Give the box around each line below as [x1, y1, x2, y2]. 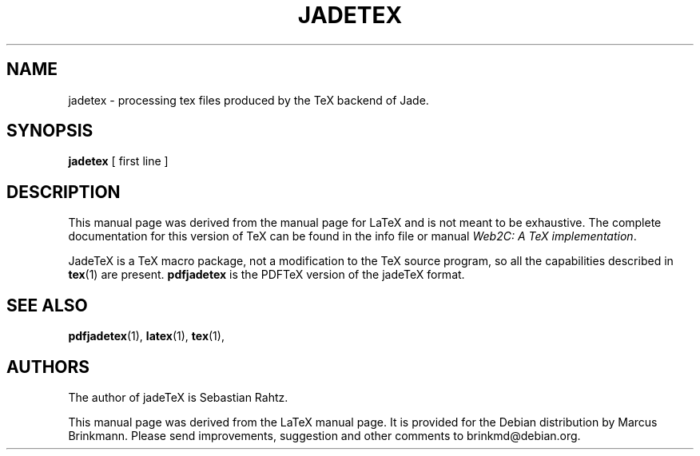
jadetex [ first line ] [68, 154, 169, 169]
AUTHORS [6, 356, 90, 377]
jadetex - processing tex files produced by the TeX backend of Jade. [68, 93, 429, 107]
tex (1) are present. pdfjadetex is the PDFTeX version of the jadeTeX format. [68, 268, 465, 282]
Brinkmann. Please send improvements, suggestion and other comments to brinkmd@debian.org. [68, 428, 581, 442]
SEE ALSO [6, 295, 88, 315]
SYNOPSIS [6, 121, 93, 141]
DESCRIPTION [6, 181, 121, 202]
